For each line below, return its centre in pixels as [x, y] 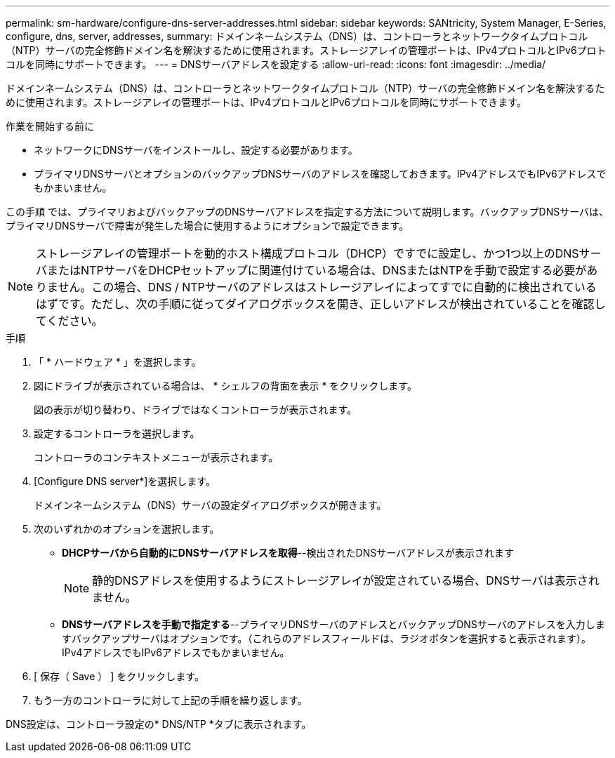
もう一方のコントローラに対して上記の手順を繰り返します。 [171, 700]
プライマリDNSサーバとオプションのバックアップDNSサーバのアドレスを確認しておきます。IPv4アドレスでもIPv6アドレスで [320, 174]
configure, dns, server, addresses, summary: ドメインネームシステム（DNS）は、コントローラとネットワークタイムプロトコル [297, 36]
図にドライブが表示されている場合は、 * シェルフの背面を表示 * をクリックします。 [225, 386]
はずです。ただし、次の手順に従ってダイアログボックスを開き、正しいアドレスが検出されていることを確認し [321, 304]
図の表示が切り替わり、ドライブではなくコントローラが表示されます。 [196, 410]
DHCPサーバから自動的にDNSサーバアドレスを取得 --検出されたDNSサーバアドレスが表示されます [288, 553]
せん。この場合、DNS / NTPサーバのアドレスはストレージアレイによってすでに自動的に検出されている [327, 287]
